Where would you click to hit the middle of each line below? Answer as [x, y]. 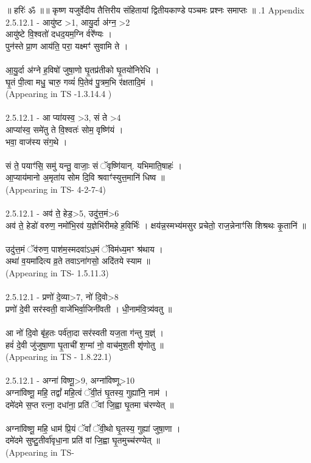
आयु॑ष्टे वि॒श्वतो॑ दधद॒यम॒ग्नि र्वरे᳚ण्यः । [59, 34]
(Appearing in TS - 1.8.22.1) [59, 357]
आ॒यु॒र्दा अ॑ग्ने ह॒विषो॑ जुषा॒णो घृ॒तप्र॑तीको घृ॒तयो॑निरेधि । [82, 69]
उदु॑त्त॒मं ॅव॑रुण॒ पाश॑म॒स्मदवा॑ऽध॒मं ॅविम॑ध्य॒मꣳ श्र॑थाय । [84, 249]
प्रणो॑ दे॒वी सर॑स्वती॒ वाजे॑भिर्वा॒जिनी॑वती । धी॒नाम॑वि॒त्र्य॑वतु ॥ [89, 308]
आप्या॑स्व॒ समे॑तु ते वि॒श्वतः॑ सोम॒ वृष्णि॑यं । [65, 129]
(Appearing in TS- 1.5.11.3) [57, 273]
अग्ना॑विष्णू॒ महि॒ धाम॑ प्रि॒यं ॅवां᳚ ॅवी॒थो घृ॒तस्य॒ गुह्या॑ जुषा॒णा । [93, 428]
